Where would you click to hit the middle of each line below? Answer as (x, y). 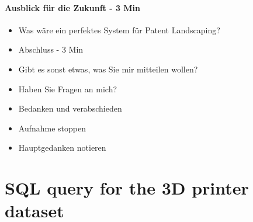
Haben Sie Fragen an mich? (68, 89)
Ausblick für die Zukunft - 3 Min (73, 7)
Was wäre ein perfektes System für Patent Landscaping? (119, 30)
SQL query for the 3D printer (127, 188)
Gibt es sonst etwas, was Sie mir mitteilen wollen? (108, 69)
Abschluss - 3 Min (51, 49)
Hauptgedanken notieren (62, 148)
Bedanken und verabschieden (70, 108)
